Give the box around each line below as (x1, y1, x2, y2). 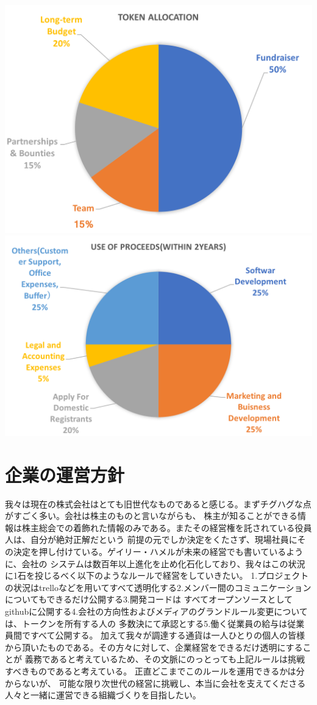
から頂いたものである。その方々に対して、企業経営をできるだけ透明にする (5, 640, 303, 653)
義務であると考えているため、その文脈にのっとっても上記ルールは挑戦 (24, 653, 305, 665)
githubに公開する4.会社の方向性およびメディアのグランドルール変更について (5, 605, 308, 617)
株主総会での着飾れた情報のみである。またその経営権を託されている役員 (21, 521, 312, 534)
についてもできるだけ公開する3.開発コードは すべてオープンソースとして (5, 593, 293, 606)
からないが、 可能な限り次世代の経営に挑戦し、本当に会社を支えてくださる (5, 676, 306, 689)
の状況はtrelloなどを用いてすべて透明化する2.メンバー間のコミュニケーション (5, 581, 312, 593)
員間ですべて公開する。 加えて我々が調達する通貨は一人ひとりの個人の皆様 (5, 629, 305, 642)
